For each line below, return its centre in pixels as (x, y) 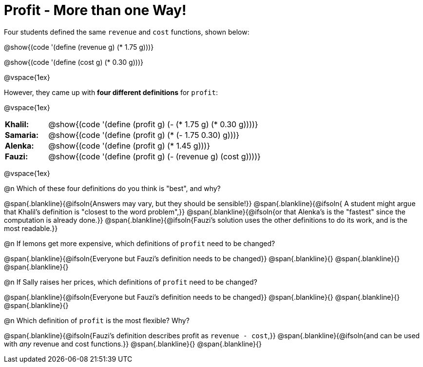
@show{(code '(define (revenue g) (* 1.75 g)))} (79, 47)
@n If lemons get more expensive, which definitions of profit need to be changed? (140, 243)
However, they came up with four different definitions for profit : (111, 92)
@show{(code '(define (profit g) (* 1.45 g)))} (129, 145)
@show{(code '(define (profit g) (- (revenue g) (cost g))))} (154, 156)
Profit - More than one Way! (95, 10)
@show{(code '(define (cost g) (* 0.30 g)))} (74, 62)
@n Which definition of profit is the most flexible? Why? (97, 320)
